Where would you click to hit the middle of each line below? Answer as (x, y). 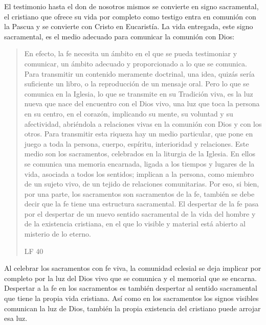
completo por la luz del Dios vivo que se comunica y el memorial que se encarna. (130, 278)
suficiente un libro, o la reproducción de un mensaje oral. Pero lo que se (137, 84)
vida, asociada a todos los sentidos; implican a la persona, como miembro (139, 173)
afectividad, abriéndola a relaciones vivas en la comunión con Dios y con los (143, 123)
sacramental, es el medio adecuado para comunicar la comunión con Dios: (119, 36)
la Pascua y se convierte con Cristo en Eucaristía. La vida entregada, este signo (129, 26)
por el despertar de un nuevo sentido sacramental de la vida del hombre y (140, 213)
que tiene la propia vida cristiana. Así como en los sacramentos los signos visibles (131, 298)
